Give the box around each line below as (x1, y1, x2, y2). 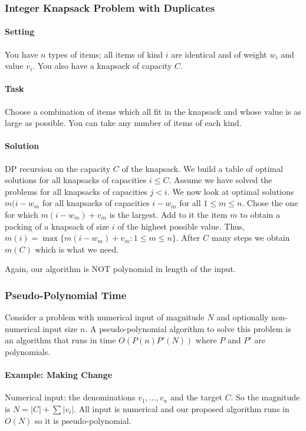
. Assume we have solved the (169, 174, 272, 186)
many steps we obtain (211, 231, 290, 244)
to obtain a (240, 208, 280, 220)
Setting (5, 25, 35, 38)
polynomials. (5, 345, 51, 357)
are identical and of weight (171, 48, 267, 60)
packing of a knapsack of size (5, 220, 110, 232)
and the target (170, 391, 222, 403)
